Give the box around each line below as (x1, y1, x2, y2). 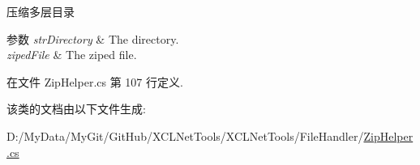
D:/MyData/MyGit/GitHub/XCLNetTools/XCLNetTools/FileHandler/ (6, 127, 364, 144)
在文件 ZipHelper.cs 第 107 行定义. (6, 73, 183, 90)
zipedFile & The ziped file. (6, 46, 137, 63)
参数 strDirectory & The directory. (6, 30, 179, 47)
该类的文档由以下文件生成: (6, 100, 146, 117)
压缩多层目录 (6, 3, 75, 19)
